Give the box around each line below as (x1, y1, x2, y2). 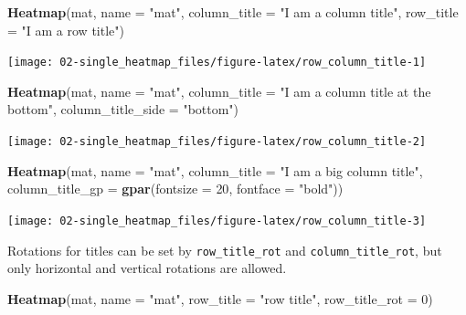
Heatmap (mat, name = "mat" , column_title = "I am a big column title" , (7, 161, 423, 180)
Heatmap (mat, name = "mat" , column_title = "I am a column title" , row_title (7, 3, 459, 21)
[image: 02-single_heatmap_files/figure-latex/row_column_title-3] (7, 214, 427, 227)
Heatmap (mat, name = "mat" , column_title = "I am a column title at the (7, 81, 431, 100)
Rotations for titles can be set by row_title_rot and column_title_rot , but (7, 240, 442, 259)
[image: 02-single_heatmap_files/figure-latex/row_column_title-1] (7, 56, 427, 69)
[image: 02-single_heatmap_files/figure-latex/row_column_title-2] (7, 135, 427, 149)
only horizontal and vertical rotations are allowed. (7, 258, 287, 278)
